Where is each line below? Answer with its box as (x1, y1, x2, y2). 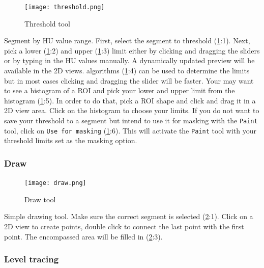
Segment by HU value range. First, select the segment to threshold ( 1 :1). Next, (4, 35, 250, 46)
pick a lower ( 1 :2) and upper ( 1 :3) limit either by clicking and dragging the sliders (4, 45, 260, 56)
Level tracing (4, 253, 59, 265)
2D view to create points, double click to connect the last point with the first (4, 221, 244, 231)
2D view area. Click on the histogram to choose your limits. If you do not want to (4, 105, 259, 116)
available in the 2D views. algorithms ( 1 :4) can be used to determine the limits (4, 65, 250, 76)
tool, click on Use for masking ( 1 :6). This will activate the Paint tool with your (4, 125, 257, 136)
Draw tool (24, 194, 56, 204)
